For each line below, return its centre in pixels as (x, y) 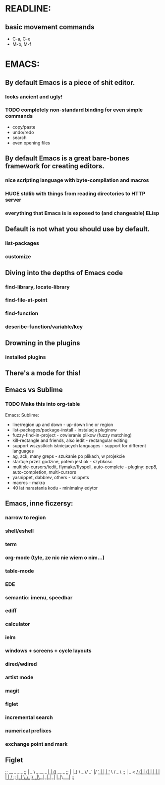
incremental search (29, 717)
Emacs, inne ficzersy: (39, 504)
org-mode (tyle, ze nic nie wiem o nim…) (55, 558)
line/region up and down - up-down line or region (63, 425)
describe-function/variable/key (44, 327)
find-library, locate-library (38, 287)
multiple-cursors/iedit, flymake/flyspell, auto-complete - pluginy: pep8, (85, 467)
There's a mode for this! (43, 373)
